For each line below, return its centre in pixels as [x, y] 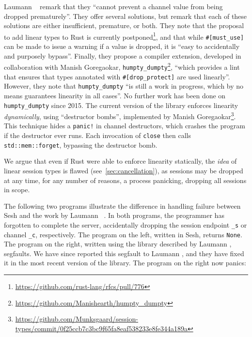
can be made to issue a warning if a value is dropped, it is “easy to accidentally [122, 46]
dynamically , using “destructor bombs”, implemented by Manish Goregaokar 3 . [120, 115]
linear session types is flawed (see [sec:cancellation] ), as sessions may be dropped [124, 170]
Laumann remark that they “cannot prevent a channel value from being [113, 6]
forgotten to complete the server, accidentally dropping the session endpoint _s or [126, 224]
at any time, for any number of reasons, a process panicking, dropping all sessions [125, 180]
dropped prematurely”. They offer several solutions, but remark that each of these [126, 16]
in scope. [17, 190]
